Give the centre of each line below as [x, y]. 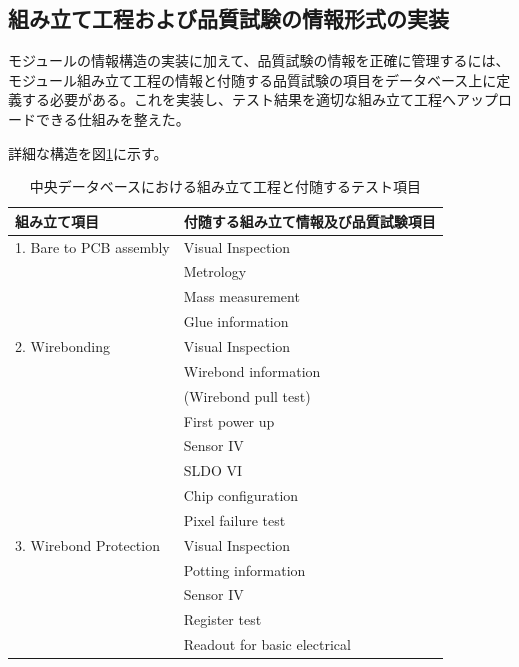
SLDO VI [213, 470]
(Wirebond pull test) [247, 395]
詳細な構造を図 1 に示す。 [88, 152]
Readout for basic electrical [267, 644]
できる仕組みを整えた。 [112, 118]
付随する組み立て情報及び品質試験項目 [309, 220]
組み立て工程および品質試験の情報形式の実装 [228, 18]
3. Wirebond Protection [87, 544]
